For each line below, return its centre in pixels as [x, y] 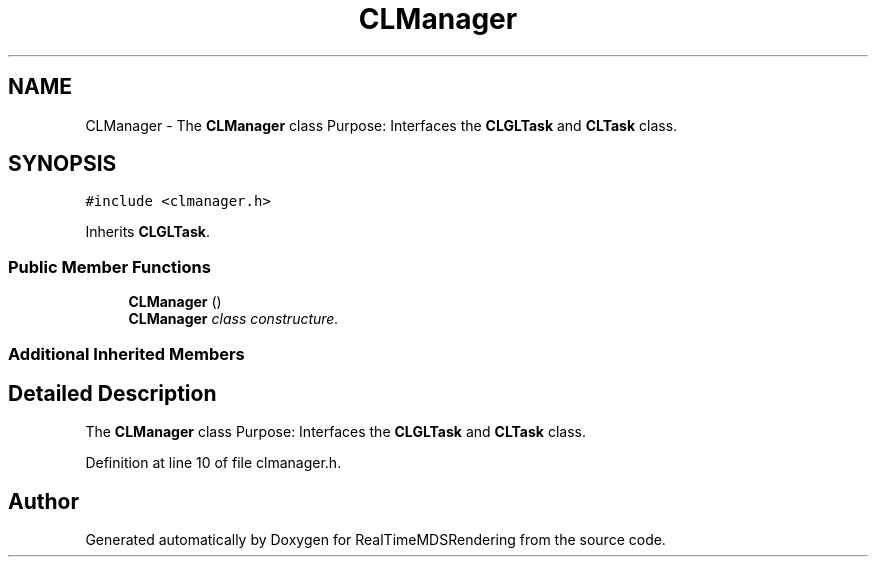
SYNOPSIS [62, 164]
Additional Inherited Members [126, 353]
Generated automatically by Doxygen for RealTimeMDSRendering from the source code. [375, 540]
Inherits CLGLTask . [147, 232]
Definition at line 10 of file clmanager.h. [213, 463]
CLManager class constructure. [233, 319]
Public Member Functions [109, 266]
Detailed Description [112, 393]
